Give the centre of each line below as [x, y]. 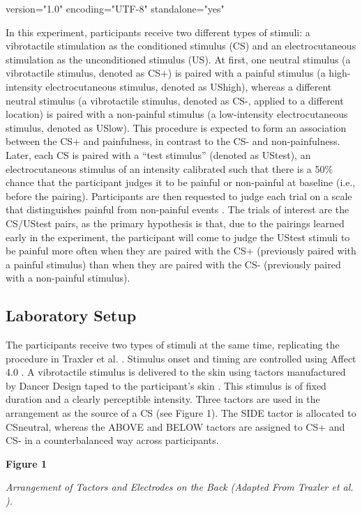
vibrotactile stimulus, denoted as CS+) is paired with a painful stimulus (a [166, 73]
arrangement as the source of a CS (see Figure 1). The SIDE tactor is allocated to [181, 413]
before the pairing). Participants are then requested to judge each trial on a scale [179, 196]
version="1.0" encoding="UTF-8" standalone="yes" [115, 8]
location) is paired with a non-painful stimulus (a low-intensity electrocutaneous [177, 114]
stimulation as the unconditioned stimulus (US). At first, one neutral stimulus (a [178, 59]
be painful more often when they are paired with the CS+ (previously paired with [181, 251]
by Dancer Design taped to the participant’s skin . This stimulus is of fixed [166, 385]
